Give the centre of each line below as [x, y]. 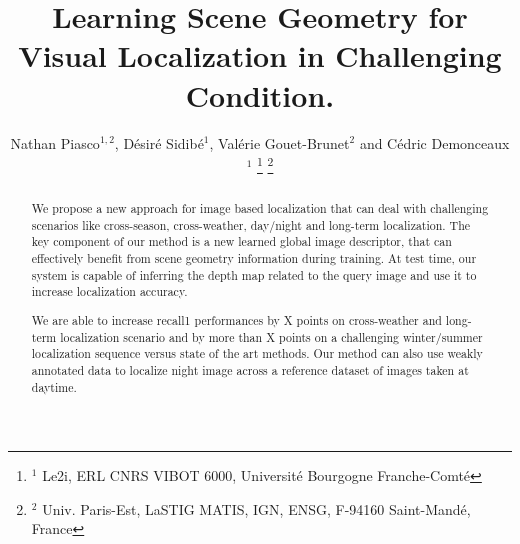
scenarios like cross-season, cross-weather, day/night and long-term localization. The [251, 224]
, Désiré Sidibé [159, 142]
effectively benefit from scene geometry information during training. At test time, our [254, 258]
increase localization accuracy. [109, 291]
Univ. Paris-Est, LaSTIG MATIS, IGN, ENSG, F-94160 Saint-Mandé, [256, 508]
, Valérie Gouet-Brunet [279, 142]
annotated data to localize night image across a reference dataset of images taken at [250, 369]
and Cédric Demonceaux [434, 142]
